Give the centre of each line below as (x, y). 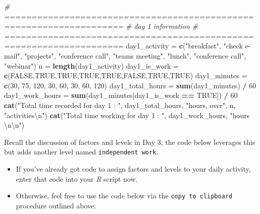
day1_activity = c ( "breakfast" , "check (184, 46)
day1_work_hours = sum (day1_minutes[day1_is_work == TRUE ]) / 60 (121, 95)
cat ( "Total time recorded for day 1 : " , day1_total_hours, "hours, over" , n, (120, 105)
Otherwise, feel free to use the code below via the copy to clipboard (124, 196)
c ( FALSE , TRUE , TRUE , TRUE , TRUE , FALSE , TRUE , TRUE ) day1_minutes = (126, 75)
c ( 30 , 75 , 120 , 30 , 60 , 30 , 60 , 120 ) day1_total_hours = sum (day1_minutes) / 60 (130, 85)
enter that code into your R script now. (77, 178)
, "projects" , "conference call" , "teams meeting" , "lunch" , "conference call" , (133, 55)
